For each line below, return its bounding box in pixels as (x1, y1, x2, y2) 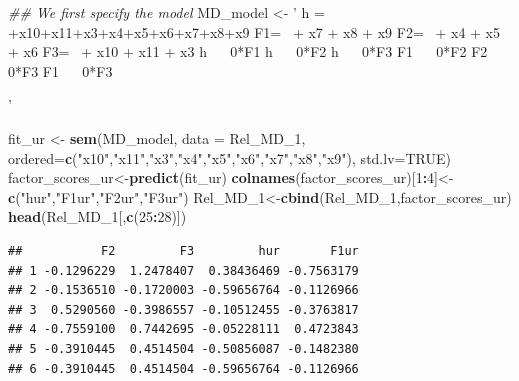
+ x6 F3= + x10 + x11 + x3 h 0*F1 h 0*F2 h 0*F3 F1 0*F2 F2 (8, 41, 488, 62)
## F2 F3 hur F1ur (8, 243, 359, 258)
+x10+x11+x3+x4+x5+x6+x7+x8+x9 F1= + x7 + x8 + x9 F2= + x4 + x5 (8, 21, 500, 42)
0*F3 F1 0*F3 (8, 60, 113, 81)
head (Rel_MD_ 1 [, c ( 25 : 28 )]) (8, 206, 187, 227)
